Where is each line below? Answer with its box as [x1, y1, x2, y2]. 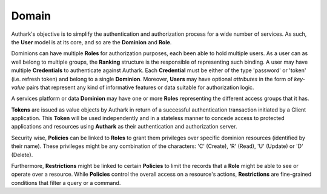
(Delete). [11, 151, 33, 158]
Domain [11, 9, 51, 22]
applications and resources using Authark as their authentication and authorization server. [11, 123, 237, 130]
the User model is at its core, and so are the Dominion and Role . [11, 38, 172, 45]
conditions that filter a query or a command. [11, 179, 121, 186]
